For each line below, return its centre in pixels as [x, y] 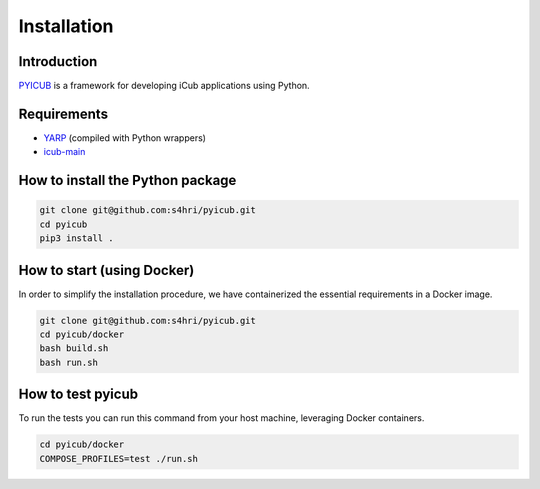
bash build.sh [74, 348]
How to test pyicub [78, 394]
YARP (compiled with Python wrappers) [125, 137]
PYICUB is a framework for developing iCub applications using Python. [164, 86]
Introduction [58, 61]
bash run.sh [69, 362]
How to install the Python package [127, 180]
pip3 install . [76, 238]
